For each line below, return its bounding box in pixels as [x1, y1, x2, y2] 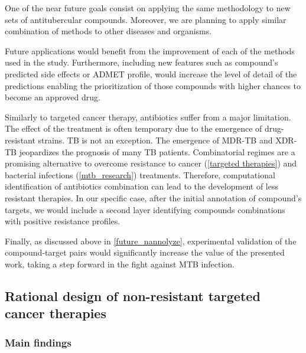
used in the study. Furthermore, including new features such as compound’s [5, 56, 278, 68]
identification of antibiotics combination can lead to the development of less [5, 180, 279, 192]
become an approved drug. [5, 91, 100, 103]
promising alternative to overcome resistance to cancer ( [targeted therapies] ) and [5, 157, 297, 169]
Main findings [5, 335, 71, 349]
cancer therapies [5, 304, 106, 322]
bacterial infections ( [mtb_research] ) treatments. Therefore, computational [5, 168, 275, 181]
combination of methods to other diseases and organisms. [5, 25, 212, 37]
